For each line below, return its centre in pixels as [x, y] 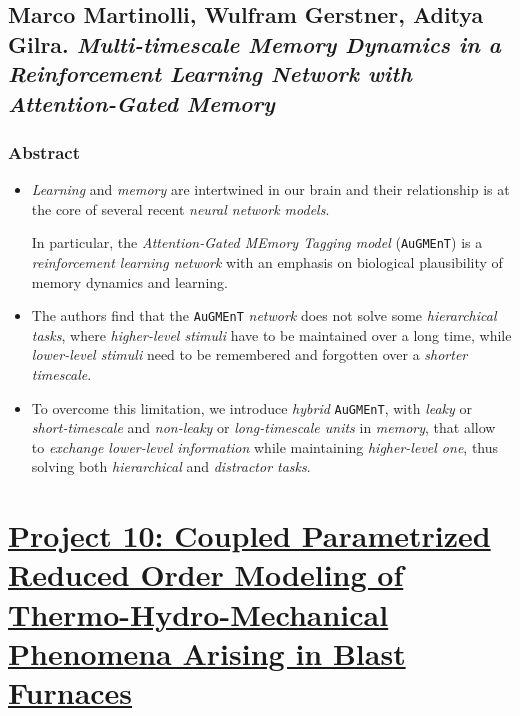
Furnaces [70, 692]
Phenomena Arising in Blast [207, 652]
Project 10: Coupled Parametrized [249, 535]
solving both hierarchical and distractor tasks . [171, 466]
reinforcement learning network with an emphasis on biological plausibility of [267, 262]
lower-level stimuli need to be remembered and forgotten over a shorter [249, 354]
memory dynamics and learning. [129, 281]
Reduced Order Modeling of [206, 574]
